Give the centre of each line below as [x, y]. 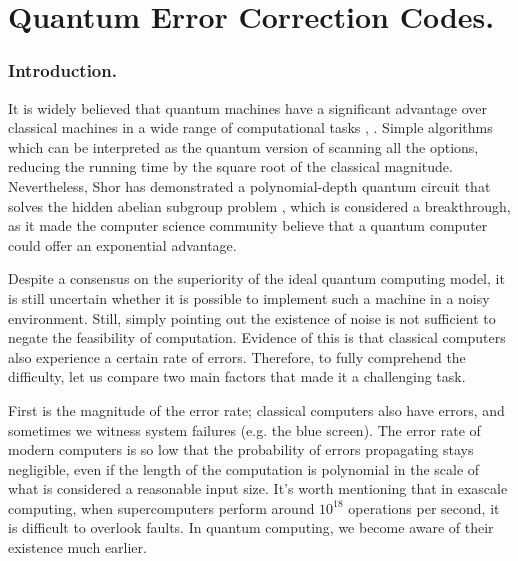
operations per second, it [424, 507]
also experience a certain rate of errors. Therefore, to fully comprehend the [237, 356]
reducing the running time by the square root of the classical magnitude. [230, 166]
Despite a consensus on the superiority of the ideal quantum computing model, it [256, 278]
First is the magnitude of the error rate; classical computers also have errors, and [256, 409]
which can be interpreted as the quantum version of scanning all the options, [243, 146]
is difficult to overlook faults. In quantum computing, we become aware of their [251, 527]
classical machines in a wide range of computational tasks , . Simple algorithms [250, 127]
